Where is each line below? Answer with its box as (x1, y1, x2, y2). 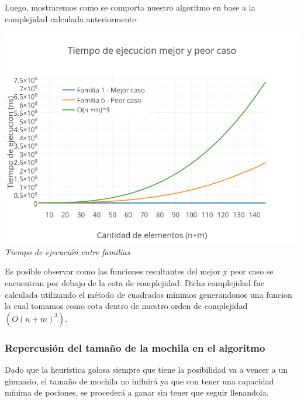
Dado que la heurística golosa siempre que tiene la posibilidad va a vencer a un (5, 363, 288, 375)
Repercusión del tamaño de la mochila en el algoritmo (5, 340, 265, 355)
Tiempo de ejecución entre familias (5, 245, 130, 257)
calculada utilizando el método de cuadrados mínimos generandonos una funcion (5, 288, 292, 300)
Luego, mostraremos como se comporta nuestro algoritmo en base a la (5, 1, 255, 13)
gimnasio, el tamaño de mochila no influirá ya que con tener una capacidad (5, 374, 274, 387)
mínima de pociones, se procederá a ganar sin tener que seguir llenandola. (5, 386, 269, 398)
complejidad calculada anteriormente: (5, 12, 139, 25)
